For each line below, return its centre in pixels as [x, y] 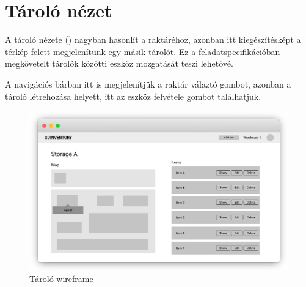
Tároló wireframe [61, 279]
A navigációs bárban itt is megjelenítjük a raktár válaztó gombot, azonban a [148, 84]
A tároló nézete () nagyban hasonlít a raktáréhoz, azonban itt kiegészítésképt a [153, 39]
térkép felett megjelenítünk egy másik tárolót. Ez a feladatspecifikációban [143, 51]
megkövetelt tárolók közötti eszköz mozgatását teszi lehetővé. [119, 63]
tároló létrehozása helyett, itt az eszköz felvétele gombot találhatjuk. [133, 96]
